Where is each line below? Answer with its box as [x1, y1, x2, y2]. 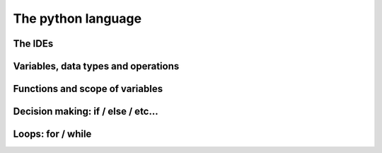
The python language [13, 11, 141, 26]
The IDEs [13, 38, 54, 50]
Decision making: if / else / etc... [13, 106, 158, 118]
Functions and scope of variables [13, 83, 163, 95]
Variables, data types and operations [13, 60, 180, 72]
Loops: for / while [13, 128, 92, 140]
